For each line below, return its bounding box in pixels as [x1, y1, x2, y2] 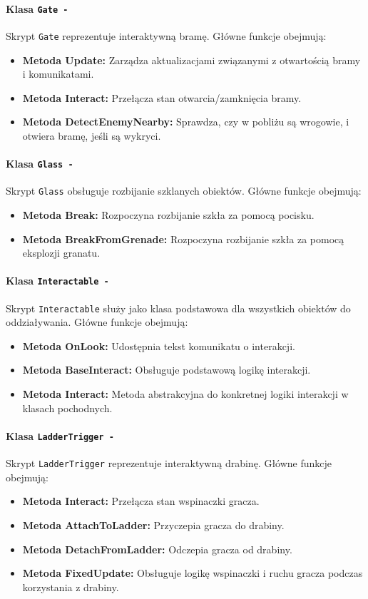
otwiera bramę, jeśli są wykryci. [22, 128, 161, 143]
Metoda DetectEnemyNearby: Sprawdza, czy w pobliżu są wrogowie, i [22, 114, 349, 129]
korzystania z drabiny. [22, 579, 119, 594]
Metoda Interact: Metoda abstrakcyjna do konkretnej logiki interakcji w [22, 386, 349, 401]
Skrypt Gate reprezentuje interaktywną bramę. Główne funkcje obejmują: [6, 28, 327, 43]
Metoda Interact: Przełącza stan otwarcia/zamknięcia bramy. [22, 90, 302, 105]
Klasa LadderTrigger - [6, 428, 114, 443]
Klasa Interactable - [6, 273, 109, 288]
